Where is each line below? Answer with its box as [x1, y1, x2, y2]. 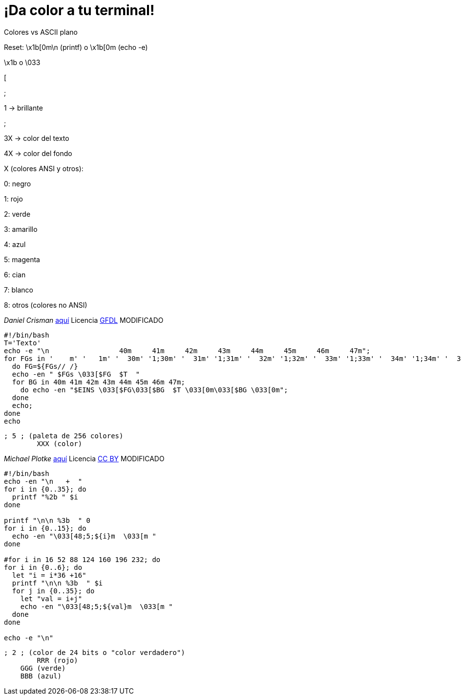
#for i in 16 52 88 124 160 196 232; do [4, 555, 161, 564]
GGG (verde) [20, 664, 66, 672]
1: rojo [4, 194, 23, 203]
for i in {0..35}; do [4, 485, 86, 493]
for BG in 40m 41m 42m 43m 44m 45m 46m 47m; [12, 378, 185, 386]
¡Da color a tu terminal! [4, 2, 155, 19]
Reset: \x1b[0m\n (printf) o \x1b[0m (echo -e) [4, 43, 148, 51]
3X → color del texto [4, 134, 69, 142]
